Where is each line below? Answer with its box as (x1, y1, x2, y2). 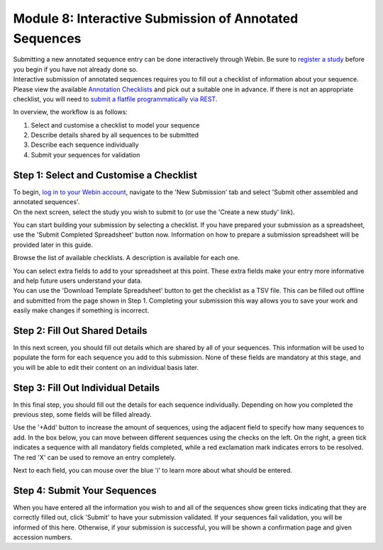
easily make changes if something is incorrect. (13, 306, 150, 315)
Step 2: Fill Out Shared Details (13, 325, 148, 337)
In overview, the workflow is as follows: (13, 108, 128, 116)
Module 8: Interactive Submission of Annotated (13, 11, 299, 26)
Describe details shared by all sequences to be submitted (30, 131, 199, 140)
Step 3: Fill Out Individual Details (13, 381, 160, 393)
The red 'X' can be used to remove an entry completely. (13, 453, 177, 461)
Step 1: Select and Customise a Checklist (13, 169, 198, 181)
